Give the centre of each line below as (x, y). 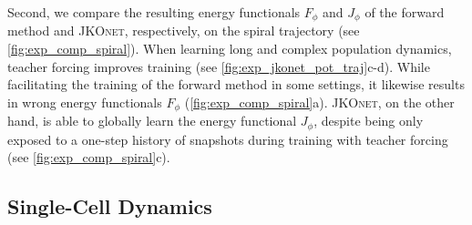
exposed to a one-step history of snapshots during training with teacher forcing (228, 139)
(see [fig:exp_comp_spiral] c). (89, 157)
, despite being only (369, 121)
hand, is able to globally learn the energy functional (152, 121)
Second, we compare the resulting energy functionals (154, 12)
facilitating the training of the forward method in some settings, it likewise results (236, 84)
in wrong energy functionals (85, 102)
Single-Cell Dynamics (110, 206)
